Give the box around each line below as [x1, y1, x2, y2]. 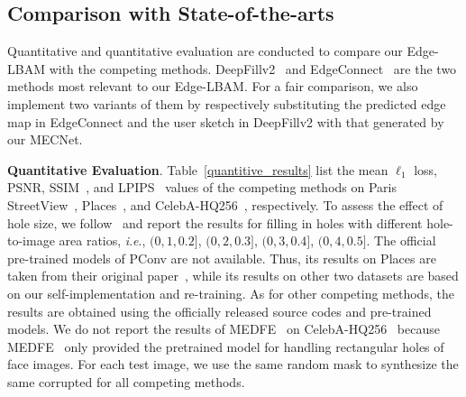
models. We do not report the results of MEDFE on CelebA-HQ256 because [7, 319, 440, 338]
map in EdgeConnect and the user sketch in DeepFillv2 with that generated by [7, 112, 444, 131]
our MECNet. [7, 130, 83, 149]
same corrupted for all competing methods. [7, 372, 245, 391]
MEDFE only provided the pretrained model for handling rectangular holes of [7, 337, 444, 355]
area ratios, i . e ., [59, 231, 146, 250]
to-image [7, 231, 55, 250]
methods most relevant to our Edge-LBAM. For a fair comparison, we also [7, 77, 418, 96]
